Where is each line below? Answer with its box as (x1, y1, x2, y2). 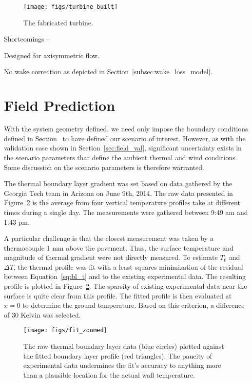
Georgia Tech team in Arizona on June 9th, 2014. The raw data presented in (4, 188, 233, 198)
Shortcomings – (4, 34, 50, 44)
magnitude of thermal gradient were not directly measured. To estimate (4, 252, 218, 262)
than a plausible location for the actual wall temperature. (23, 369, 195, 380)
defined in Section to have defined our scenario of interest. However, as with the (4, 133, 246, 143)
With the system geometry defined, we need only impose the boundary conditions (4, 124, 248, 134)
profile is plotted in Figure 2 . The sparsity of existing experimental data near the (4, 281, 247, 291)
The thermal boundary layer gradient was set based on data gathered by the (4, 178, 233, 189)
